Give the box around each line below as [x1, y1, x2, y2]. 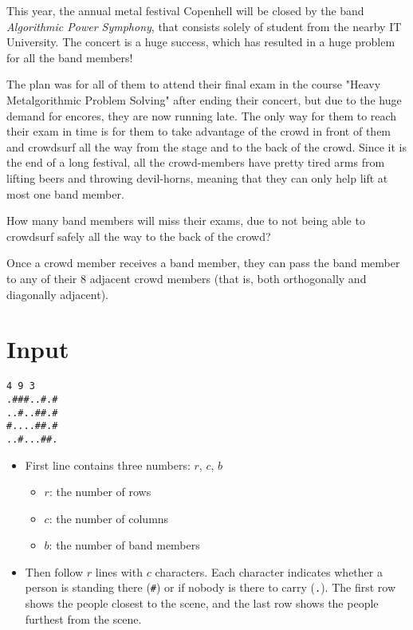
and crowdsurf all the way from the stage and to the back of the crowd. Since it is [6, 138, 407, 155]
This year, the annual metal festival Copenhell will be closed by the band [6, 2, 364, 18]
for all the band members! [6, 49, 133, 65]
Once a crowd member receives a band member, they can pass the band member [6, 254, 400, 271]
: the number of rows [49, 483, 151, 500]
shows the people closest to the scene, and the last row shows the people [25, 595, 379, 612]
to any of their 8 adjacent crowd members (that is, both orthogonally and [6, 270, 367, 286]
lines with [95, 563, 143, 580]
